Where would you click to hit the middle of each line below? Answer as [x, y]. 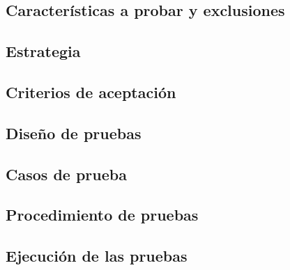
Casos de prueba [66, 174]
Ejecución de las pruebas [97, 256]
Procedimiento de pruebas [102, 215]
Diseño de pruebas [74, 133]
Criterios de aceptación [91, 92]
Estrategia [43, 51]
